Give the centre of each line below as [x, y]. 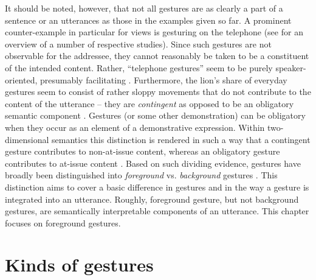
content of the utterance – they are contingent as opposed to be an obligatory [149, 103]
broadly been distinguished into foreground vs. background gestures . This [141, 175]
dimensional [27, 139]
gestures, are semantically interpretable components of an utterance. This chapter [157, 211]
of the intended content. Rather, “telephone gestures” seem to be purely [139, 67]
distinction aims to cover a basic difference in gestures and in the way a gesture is [157, 187]
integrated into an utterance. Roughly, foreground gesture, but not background [152, 199]
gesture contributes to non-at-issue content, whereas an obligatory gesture [143, 151]
